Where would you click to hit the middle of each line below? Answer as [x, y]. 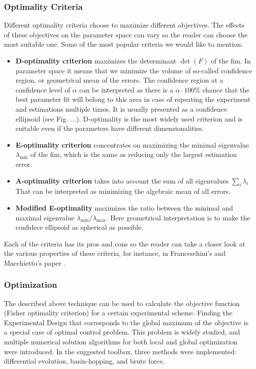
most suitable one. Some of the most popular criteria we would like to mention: [124, 44]
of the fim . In [231, 61]
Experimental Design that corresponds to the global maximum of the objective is [126, 322]
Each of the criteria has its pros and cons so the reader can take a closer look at [125, 243]
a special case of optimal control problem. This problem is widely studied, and [122, 332]
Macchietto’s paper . [35, 262]
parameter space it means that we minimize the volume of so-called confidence [134, 70]
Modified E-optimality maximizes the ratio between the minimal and [124, 207]
